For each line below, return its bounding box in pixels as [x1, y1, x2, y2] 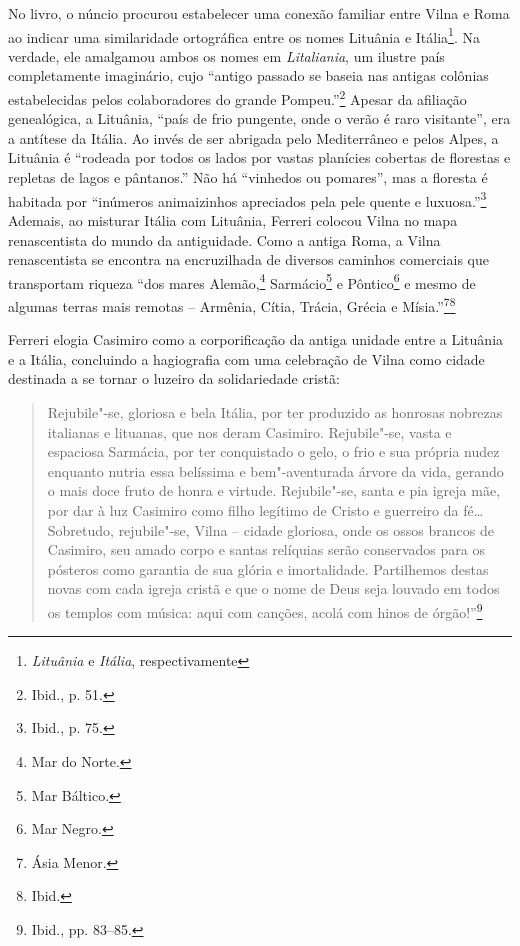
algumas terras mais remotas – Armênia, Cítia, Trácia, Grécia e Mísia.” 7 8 [8, 292, 456, 316]
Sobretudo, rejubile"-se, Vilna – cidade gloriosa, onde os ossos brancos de [47, 519, 494, 540]
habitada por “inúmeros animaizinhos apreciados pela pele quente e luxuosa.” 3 [8, 187, 487, 211]
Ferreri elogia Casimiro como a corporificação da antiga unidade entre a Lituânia [8, 329, 504, 350]
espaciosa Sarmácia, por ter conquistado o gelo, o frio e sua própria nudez [47, 441, 500, 462]
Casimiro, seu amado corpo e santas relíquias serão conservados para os [47, 539, 486, 560]
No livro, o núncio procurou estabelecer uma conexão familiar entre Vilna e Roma [8, 3, 510, 23]
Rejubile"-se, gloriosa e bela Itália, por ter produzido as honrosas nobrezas [47, 401, 503, 422]
